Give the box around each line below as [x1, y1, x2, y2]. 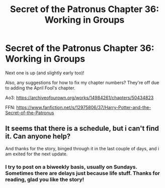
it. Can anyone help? [5, 132, 71, 141]
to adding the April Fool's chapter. [5, 84, 75, 91]
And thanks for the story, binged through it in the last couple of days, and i [5, 145, 159, 151]
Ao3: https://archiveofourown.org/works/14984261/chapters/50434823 [5, 95, 154, 101]
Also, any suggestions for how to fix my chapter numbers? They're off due [5, 79, 159, 85]
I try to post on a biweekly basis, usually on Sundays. [5, 163, 137, 170]
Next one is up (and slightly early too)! [5, 69, 85, 76]
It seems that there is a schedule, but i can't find [5, 124, 159, 133]
